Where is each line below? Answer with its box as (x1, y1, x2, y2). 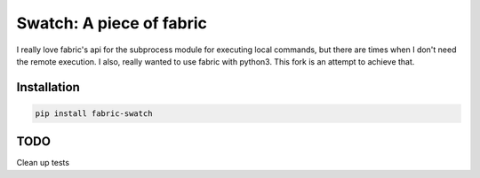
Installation (16, 80, 80, 95)
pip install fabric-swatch (35, 108, 153, 119)
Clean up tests (16, 158, 70, 168)
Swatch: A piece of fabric (16, 13, 208, 33)
